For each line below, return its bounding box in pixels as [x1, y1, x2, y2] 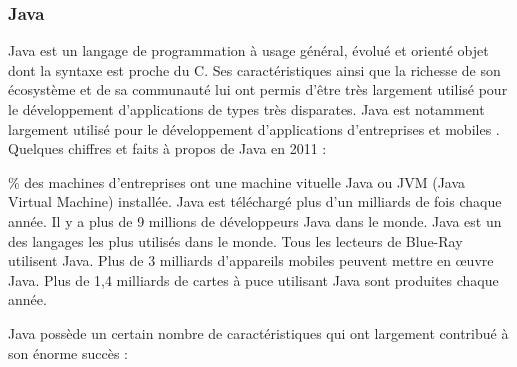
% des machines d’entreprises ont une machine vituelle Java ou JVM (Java [8, 171, 466, 192]
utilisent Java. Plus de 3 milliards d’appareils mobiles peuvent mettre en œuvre [8, 250, 494, 271]
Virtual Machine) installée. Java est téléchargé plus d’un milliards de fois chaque [8, 191, 502, 212]
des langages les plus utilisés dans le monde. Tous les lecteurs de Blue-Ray [8, 230, 463, 251]
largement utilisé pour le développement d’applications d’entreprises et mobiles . [8, 118, 500, 139]
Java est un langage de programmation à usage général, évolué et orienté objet [8, 40, 489, 61]
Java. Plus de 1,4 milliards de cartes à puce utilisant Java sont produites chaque [8, 269, 499, 290]
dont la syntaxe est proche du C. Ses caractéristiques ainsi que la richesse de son [8, 59, 501, 80]
